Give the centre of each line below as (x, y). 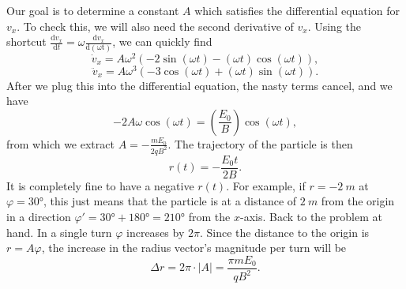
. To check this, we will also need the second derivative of (155, 26)
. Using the (334, 26)
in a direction (39, 216)
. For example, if (266, 185)
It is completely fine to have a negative (100, 185)
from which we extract (60, 143)
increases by (156, 232)
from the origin (358, 201)
